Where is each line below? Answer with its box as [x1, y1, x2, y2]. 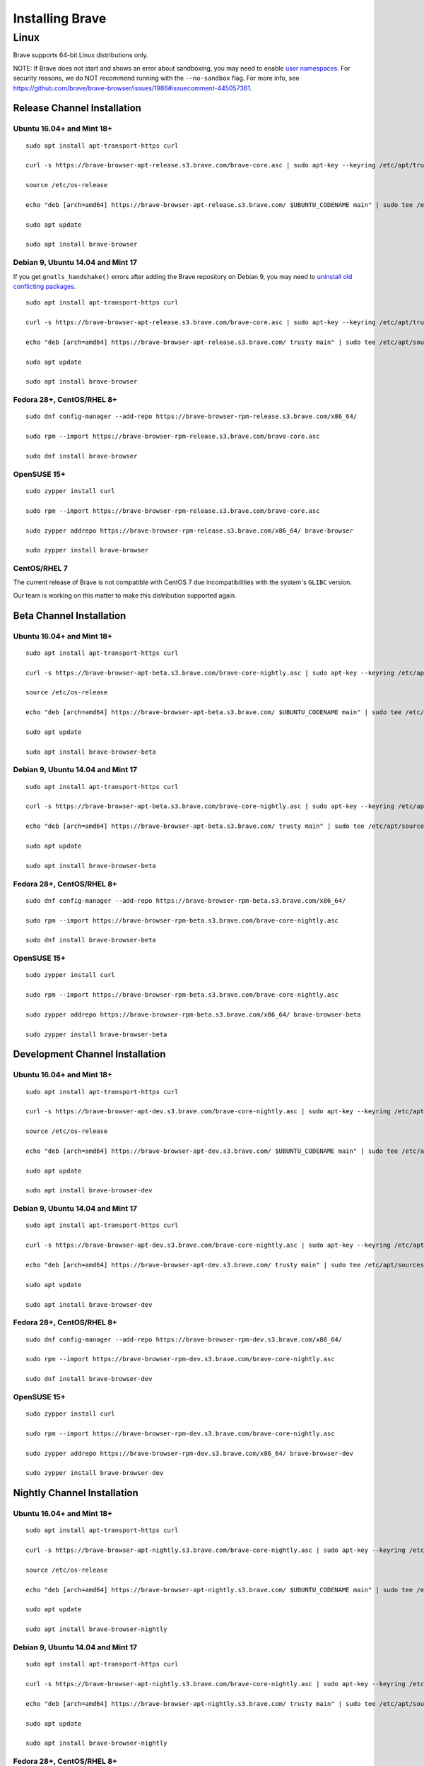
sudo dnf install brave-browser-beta [25, 936, 157, 944]
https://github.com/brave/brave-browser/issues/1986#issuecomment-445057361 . [13, 83, 252, 92]
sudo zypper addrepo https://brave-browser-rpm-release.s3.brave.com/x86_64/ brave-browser [25, 526, 353, 535]
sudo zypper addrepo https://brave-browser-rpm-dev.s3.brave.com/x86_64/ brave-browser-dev [25, 1449, 353, 1457]
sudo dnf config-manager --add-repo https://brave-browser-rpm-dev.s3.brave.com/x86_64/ [25, 1335, 343, 1344]
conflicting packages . [13, 282, 76, 290]
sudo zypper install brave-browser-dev [25, 1469, 164, 1477]
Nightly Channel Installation [13, 1487, 139, 1499]
